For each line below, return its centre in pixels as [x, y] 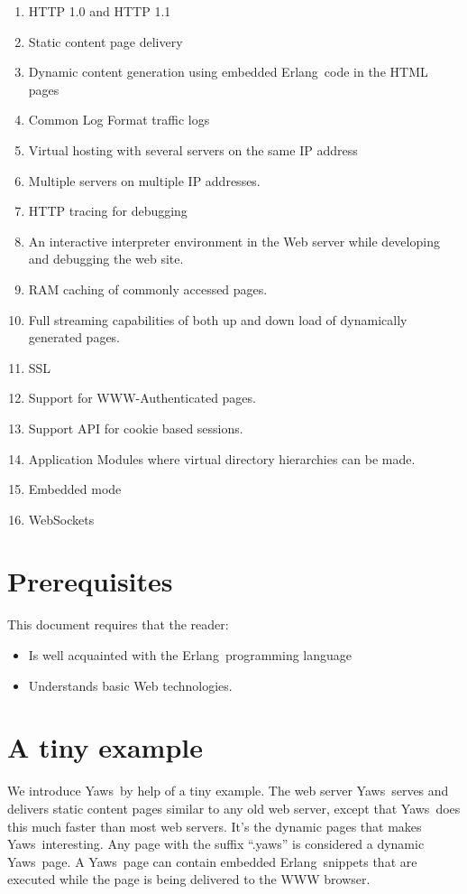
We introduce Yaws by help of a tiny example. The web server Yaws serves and [228, 791]
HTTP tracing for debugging [108, 211]
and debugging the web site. [106, 259]
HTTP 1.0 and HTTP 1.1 [100, 11]
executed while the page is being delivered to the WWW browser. [189, 879]
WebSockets [61, 519]
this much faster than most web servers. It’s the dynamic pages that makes [215, 826]
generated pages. [74, 337]
